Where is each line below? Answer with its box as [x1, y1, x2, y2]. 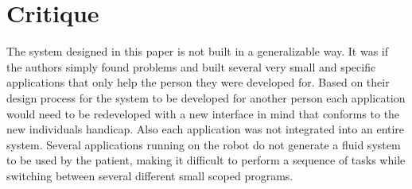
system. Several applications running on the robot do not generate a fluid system [6, 136, 401, 152]
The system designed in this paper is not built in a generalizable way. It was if [6, 43, 389, 60]
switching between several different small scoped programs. [6, 167, 293, 183]
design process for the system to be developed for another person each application [6, 89, 406, 106]
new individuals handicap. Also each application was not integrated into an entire [6, 121, 405, 137]
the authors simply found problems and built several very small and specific [6, 58, 376, 75]
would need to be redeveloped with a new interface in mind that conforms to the [6, 105, 400, 121]
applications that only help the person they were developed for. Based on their [6, 74, 390, 91]
